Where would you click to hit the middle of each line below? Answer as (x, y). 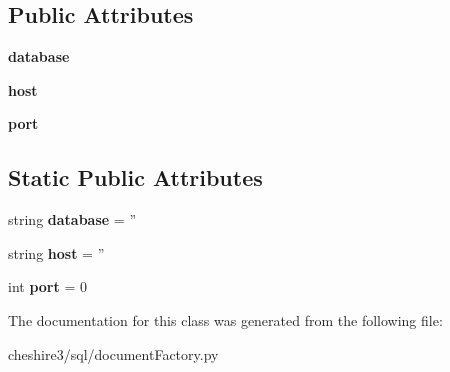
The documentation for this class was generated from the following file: (225, 319)
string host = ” (56, 252)
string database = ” (72, 219)
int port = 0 (47, 286)
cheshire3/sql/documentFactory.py (113, 353)
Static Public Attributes (135, 177)
